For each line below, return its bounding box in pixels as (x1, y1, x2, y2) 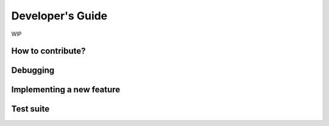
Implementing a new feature (11, 85, 121, 95)
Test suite (11, 104, 50, 114)
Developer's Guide (11, 9, 108, 22)
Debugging (11, 65, 55, 76)
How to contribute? (11, 46, 86, 56)
